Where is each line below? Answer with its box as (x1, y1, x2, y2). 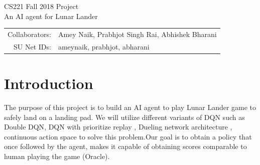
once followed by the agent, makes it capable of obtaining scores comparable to (4, 141, 247, 151)
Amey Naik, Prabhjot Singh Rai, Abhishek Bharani (58, 28, 217, 39)
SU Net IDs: (13, 41, 51, 51)
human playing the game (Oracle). (4, 150, 110, 161)
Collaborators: (8, 28, 51, 39)
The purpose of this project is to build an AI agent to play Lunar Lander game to (4, 102, 256, 112)
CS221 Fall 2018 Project (4, 1, 79, 11)
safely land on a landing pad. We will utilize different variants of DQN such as (4, 111, 245, 122)
